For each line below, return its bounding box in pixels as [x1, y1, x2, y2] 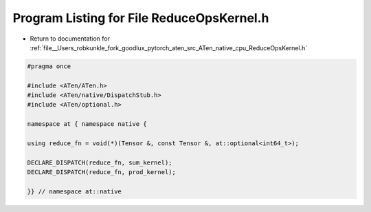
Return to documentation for [30, 34, 110, 43]
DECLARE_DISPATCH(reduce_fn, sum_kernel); [27, 158, 172, 167]
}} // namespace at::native [27, 188, 122, 195]
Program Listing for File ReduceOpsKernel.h [12, 10, 269, 25]
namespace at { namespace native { [27, 120, 147, 128]
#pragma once [27, 62, 71, 70]
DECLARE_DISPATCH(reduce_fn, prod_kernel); [27, 169, 177, 176]
